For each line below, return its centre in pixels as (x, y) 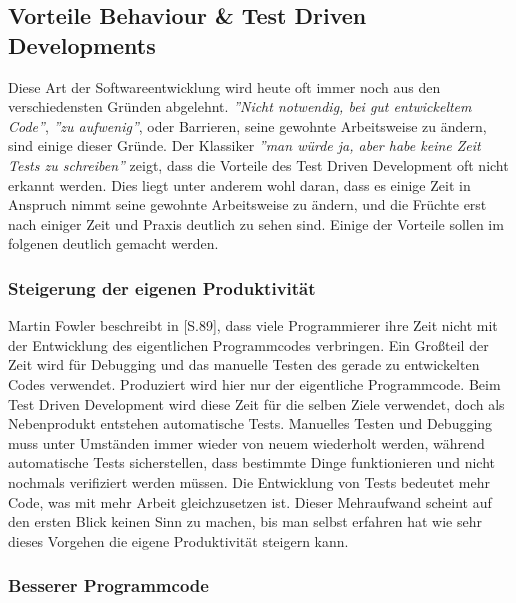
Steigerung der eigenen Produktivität (162, 287)
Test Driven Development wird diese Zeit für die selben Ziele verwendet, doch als (256, 403)
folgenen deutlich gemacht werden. (113, 243)
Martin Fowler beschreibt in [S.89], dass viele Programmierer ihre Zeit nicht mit (253, 325)
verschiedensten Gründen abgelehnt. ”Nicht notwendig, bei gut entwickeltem (240, 106)
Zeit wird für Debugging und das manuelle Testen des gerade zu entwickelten (244, 364)
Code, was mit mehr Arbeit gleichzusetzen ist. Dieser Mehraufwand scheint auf (250, 501)
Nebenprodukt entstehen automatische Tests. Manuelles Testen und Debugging (250, 423)
